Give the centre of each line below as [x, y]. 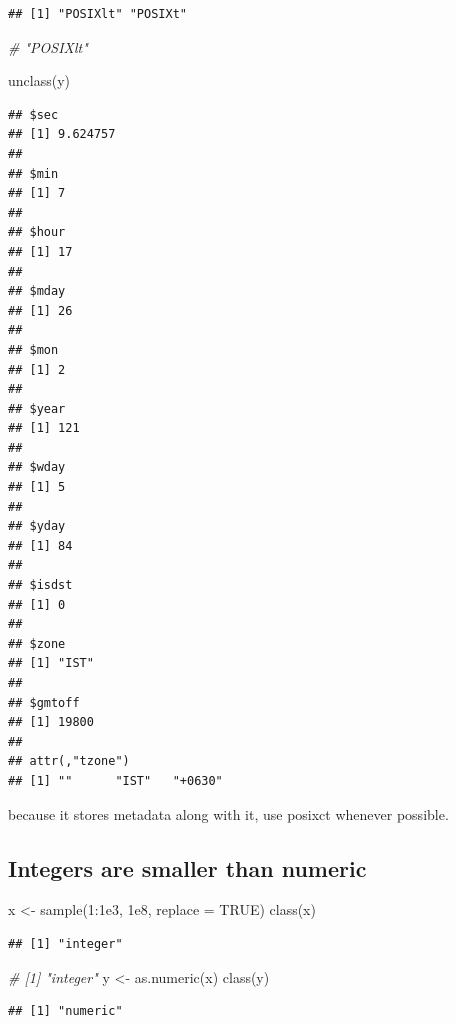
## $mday [37, 291]
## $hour [37, 232]
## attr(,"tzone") [69, 761]
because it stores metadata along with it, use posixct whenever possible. [228, 813]
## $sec [33, 114]
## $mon [33, 349]
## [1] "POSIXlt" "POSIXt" [97, 14]
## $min [33, 173]
